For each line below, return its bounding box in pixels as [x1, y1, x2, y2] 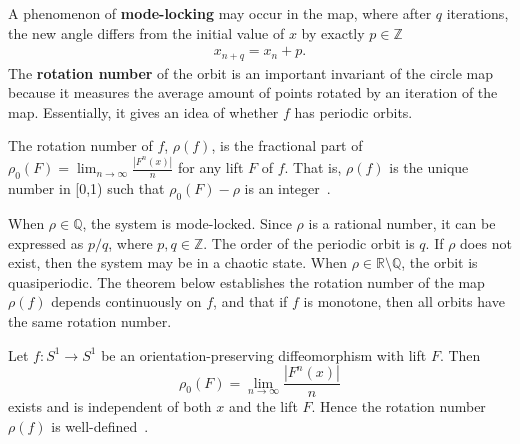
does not [460, 232, 512, 253]
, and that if [213, 291, 288, 312]
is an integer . [244, 178, 331, 199]
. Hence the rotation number [311, 396, 486, 417]
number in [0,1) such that [8, 178, 165, 199]
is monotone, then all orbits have [303, 291, 505, 312]
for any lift [177, 157, 244, 178]
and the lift [228, 396, 298, 417]
